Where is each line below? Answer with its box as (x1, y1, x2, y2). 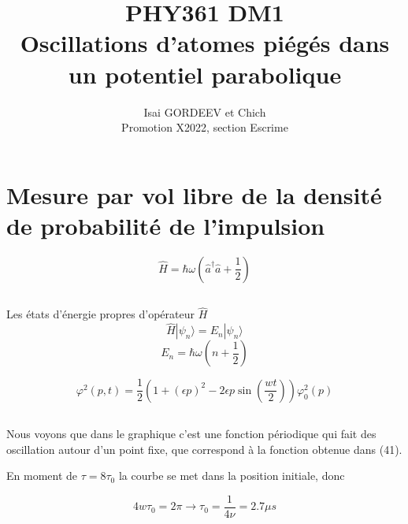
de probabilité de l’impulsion (6, 209, 325, 241)
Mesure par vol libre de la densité (6, 178, 382, 210)
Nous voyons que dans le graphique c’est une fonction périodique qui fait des (6, 426, 376, 442)
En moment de (6, 467, 78, 484)
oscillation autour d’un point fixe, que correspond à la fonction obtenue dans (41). (6, 440, 402, 457)
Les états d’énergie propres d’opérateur (6, 306, 195, 322)
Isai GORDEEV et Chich (143, 103, 266, 120)
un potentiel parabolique (68, 58, 342, 90)
